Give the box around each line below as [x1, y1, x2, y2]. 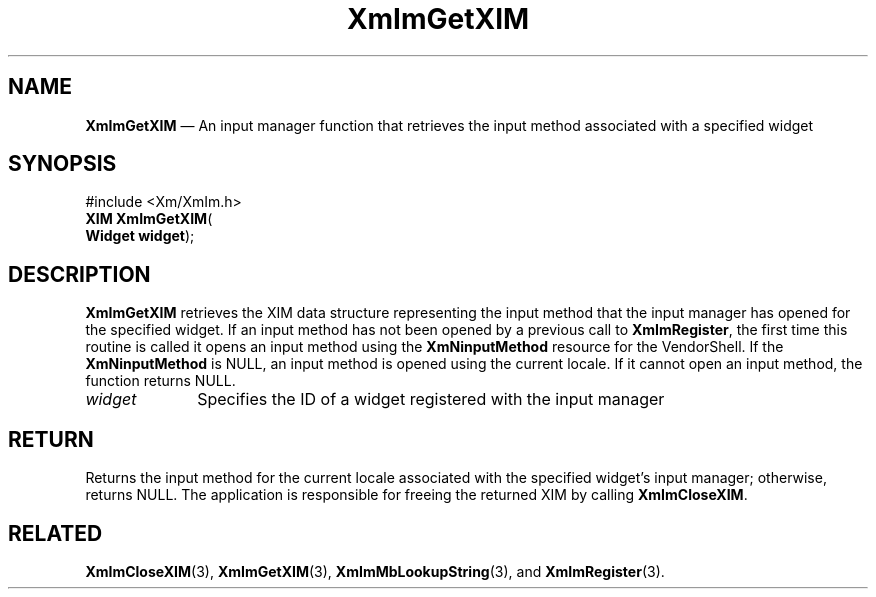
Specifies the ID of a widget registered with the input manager [197, 389, 665, 410]
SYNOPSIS [8, 151, 117, 177]
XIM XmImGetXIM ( [85, 210, 213, 228]
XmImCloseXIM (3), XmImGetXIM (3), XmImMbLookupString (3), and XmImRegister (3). [85, 562, 665, 580]
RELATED [8, 520, 103, 546]
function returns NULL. [85, 372, 236, 390]
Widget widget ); [85, 227, 195, 245]
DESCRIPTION [8, 261, 151, 287]
